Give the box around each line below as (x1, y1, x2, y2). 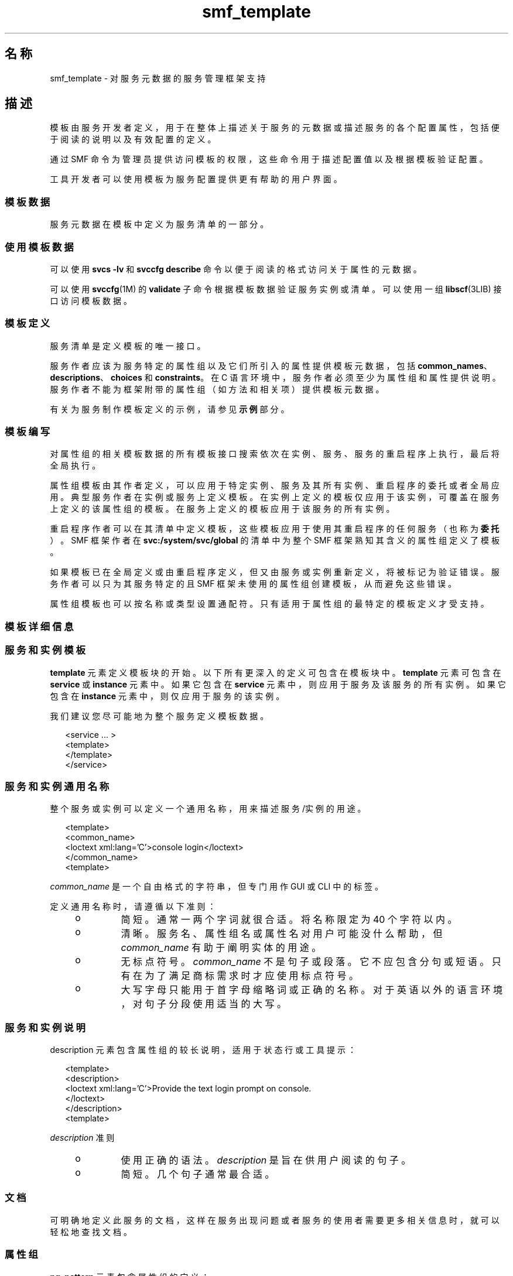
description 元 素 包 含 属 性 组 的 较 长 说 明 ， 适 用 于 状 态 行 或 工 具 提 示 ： (50, 1045, 356, 1055)
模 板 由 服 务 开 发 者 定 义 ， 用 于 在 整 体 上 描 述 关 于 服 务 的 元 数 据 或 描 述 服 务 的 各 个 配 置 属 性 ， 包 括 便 (50, 122, 500, 133)
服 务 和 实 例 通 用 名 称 (5, 780, 110, 792)
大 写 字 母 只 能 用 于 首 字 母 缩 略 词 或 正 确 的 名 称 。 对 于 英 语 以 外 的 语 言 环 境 (121, 984, 503, 996)
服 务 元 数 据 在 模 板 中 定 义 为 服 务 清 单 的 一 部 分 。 (50, 219, 269, 230)
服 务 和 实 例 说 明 (5, 1021, 85, 1034)
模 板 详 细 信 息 (5, 620, 74, 632)
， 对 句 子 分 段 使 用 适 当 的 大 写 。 (121, 998, 287, 1010)
